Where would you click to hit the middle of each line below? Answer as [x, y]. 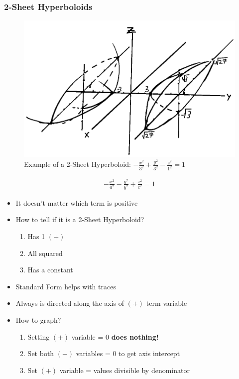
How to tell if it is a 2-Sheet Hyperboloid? [80, 219]
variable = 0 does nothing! [115, 336]
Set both [41, 353]
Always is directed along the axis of [70, 303]
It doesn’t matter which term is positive [77, 202]
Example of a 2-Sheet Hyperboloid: [77, 164]
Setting [39, 336]
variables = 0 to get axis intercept [128, 353]
